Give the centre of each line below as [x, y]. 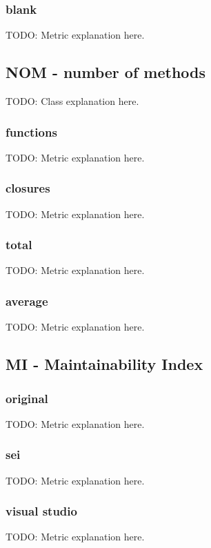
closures [28, 188]
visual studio [41, 511]
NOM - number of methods [106, 72]
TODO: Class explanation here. [72, 101]
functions [31, 131]
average [27, 301]
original [27, 398]
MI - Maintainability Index [104, 364]
